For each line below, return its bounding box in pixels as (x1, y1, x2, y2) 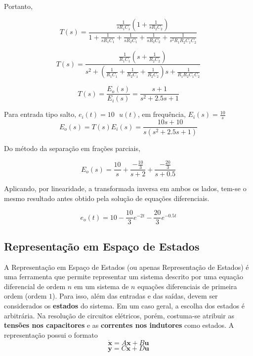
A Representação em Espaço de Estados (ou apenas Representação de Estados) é (4, 261, 249, 272)
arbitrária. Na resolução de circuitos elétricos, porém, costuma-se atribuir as (4, 310, 234, 320)
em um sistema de (74, 281, 129, 291)
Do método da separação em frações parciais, (4, 143, 140, 153)
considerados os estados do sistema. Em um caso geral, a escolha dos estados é (4, 301, 245, 310)
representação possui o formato (4, 329, 98, 340)
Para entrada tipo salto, (4, 109, 77, 119)
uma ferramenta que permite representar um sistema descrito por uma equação (4, 271, 243, 282)
